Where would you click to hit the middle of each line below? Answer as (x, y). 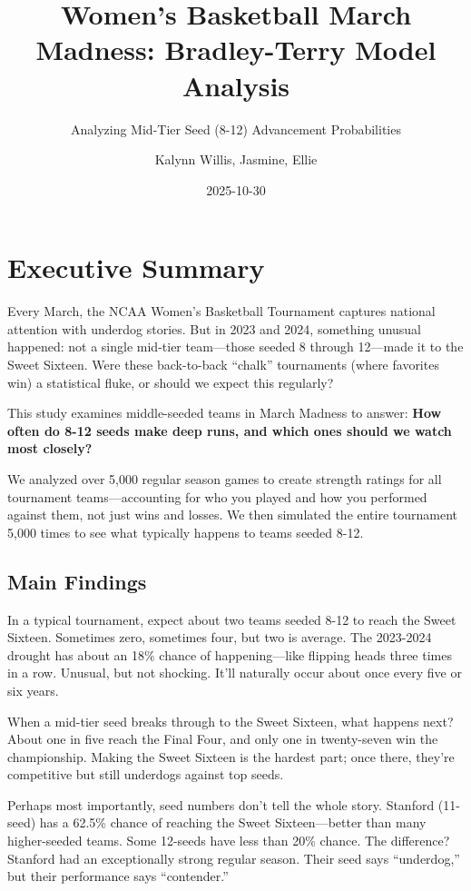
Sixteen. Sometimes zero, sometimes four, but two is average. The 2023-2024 (220, 637)
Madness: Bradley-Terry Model (236, 49)
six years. (33, 690)
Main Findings (77, 581)
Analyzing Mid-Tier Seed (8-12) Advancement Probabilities (236, 129)
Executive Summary (136, 267)
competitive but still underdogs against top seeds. (146, 774)
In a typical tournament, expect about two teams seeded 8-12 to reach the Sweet (232, 619)
